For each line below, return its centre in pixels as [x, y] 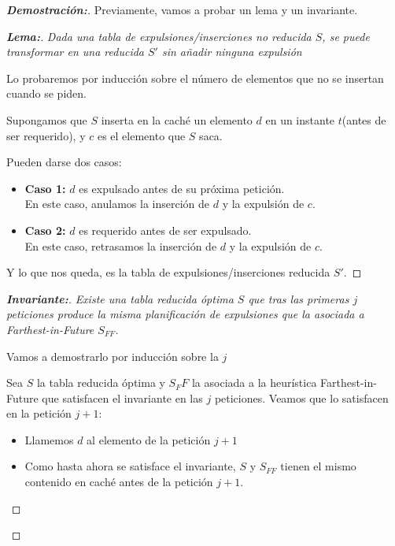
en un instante [300, 119]
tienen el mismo [318, 466]
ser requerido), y [46, 135]
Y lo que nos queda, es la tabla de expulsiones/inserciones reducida [168, 272]
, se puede [346, 36]
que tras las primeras [299, 298]
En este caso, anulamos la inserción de [117, 204]
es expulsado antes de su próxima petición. [182, 188]
